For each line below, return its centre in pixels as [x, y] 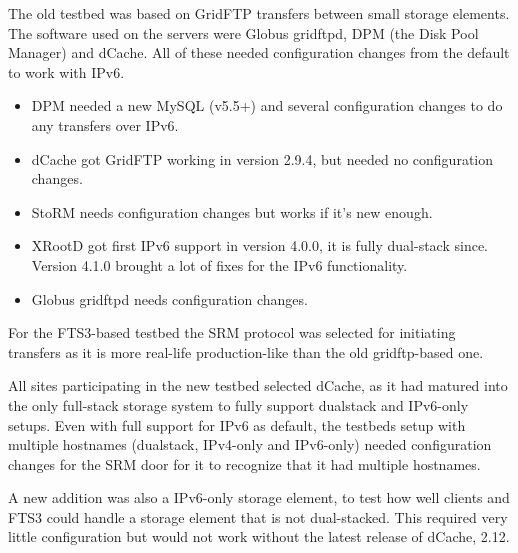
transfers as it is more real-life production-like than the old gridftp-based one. [246, 351]
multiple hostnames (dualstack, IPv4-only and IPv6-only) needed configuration [250, 444]
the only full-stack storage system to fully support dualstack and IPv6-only [238, 404]
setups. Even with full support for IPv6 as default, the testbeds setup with [237, 424]
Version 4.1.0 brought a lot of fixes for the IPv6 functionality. [219, 264]
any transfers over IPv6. [105, 124]
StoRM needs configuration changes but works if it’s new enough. [232, 211]
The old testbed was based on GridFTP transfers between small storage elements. [259, 13]
